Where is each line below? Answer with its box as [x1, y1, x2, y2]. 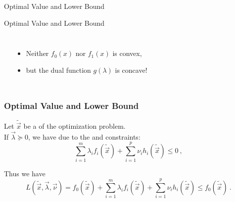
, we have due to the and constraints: [28, 131, 141, 142]
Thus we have [4, 168, 46, 178]
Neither [26, 48, 49, 58]
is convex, [112, 48, 142, 58]
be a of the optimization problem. [23, 121, 126, 131]
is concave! [115, 64, 147, 75]
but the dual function [26, 64, 91, 75]
